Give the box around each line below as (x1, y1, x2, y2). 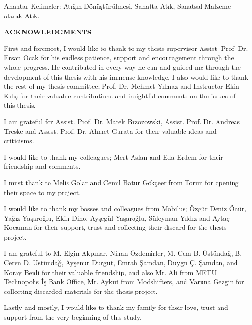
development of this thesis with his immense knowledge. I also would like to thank (4, 71, 249, 81)
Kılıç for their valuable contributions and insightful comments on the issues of (4, 90, 235, 100)
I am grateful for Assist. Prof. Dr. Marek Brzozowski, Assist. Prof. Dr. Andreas (4, 116, 240, 126)
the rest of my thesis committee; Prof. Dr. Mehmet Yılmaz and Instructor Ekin (4, 81, 239, 91)
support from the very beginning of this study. (4, 312, 142, 322)
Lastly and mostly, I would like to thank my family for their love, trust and (4, 302, 228, 312)
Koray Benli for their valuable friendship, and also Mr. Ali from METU (4, 267, 217, 277)
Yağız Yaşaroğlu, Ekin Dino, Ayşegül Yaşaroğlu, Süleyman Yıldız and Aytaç (4, 212, 230, 223)
